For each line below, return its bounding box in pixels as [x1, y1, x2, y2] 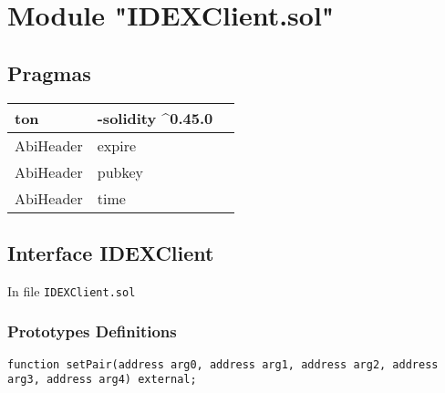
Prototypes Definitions [7, 320, 177, 343]
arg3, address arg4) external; [7, 373, 197, 387]
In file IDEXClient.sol [7, 281, 136, 300]
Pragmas [7, 58, 91, 87]
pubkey [97, 160, 143, 182]
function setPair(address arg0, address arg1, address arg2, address [7, 357, 439, 371]
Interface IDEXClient [7, 238, 214, 266]
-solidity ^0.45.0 [97, 107, 213, 129]
